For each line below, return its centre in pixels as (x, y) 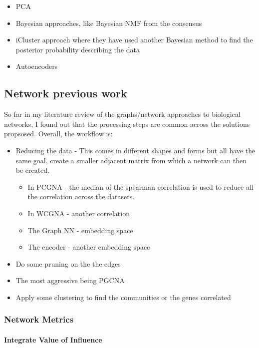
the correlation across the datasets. (81, 196)
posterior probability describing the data (78, 49)
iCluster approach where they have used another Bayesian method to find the (134, 40)
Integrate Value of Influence (53, 339)
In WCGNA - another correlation (79, 213)
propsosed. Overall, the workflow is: (58, 134)
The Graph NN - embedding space (80, 230)
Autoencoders (37, 66)
